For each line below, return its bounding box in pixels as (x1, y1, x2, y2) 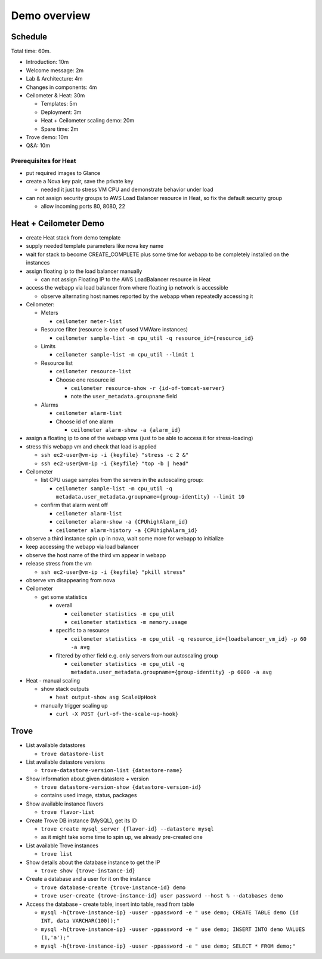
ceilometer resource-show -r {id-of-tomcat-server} (70, 385, 225, 391)
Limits (41, 343, 56, 350)
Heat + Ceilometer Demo (11, 218, 104, 228)
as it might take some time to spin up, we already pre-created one (41, 834, 203, 841)
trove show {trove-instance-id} (41, 868, 135, 874)
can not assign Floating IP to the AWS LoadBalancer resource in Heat (41, 275, 211, 283)
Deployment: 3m (41, 108, 82, 116)
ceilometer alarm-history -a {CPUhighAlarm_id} (55, 527, 198, 534)
